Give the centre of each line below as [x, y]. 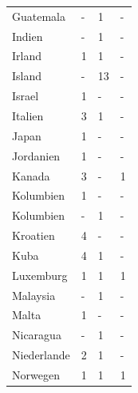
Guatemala [39, 16]
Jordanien [36, 155]
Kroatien [34, 235]
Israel [26, 96]
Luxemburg [40, 275]
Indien [28, 36]
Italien [28, 115]
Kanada [31, 175]
